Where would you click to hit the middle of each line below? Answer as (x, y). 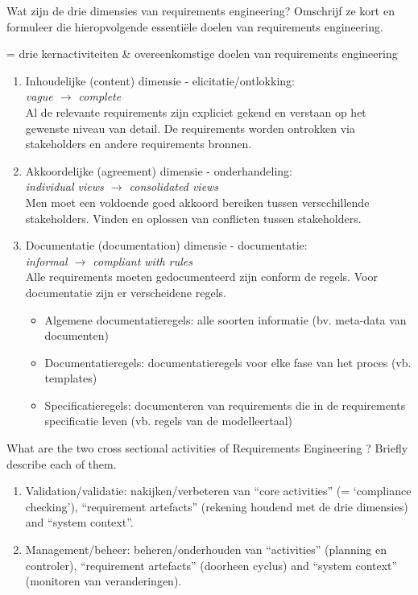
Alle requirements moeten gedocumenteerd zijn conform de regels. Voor (201, 277)
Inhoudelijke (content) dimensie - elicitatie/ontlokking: (160, 80)
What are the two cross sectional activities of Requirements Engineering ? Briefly (207, 448)
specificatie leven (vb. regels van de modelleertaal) (169, 421)
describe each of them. (62, 463)
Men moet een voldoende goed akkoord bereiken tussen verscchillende (197, 202)
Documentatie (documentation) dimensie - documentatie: (166, 245)
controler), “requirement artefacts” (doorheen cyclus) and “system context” (211, 565)
